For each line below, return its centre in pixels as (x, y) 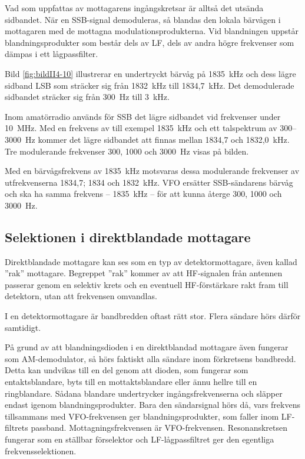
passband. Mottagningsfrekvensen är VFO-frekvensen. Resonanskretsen (159, 428)
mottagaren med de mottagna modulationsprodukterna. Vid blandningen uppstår (152, 31)
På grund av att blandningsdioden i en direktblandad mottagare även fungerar (147, 347)
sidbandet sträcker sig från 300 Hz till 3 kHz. (87, 97)
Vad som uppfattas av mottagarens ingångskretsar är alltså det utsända (134, 8)
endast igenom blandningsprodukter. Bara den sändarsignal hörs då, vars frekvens (152, 405)
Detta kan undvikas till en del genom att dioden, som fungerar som (127, 370)
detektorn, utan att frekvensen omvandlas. (81, 296)
